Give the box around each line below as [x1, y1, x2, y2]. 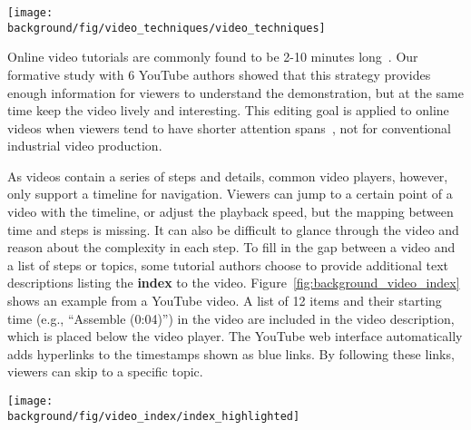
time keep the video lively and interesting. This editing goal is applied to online [7, 101, 449, 120]
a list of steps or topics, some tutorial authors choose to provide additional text [7, 255, 449, 274]
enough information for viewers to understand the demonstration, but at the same [7, 83, 464, 102]
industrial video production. [7, 136, 162, 155]
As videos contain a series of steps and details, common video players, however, [7, 166, 448, 185]
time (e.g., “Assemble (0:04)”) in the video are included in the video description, [7, 308, 455, 327]
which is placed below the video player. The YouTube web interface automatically [7, 327, 463, 346]
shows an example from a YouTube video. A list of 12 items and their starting [7, 291, 442, 310]
